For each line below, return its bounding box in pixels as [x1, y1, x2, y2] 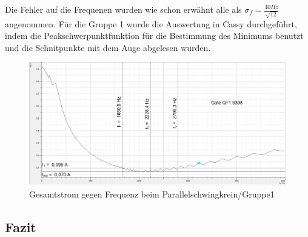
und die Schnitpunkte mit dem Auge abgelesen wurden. [5, 41, 211, 53]
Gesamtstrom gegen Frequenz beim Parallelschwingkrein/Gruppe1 [29, 187, 275, 200]
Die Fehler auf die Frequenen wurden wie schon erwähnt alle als [5, 3, 242, 15]
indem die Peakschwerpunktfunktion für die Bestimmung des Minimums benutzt [5, 29, 304, 42]
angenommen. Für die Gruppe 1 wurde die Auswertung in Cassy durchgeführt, [5, 17, 297, 30]
